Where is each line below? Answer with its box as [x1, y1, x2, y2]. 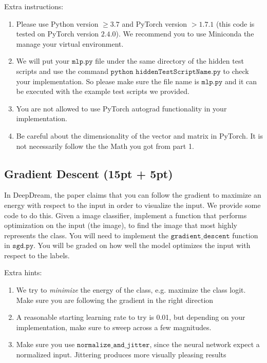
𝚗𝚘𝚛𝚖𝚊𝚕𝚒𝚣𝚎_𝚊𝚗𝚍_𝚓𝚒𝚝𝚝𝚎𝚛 [77, 341, 150, 349]
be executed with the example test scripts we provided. [16, 86, 189, 97]
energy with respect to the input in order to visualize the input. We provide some [4, 199, 261, 210]
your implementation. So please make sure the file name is [16, 75, 199, 86]
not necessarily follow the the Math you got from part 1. [16, 140, 194, 151]
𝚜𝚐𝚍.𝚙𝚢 [12, 242, 33, 250]
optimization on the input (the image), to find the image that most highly [4, 220, 237, 231]
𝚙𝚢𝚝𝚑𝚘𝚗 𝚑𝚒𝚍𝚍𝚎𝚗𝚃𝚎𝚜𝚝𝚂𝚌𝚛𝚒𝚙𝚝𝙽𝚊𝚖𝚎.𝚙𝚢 [110, 68, 221, 75]
